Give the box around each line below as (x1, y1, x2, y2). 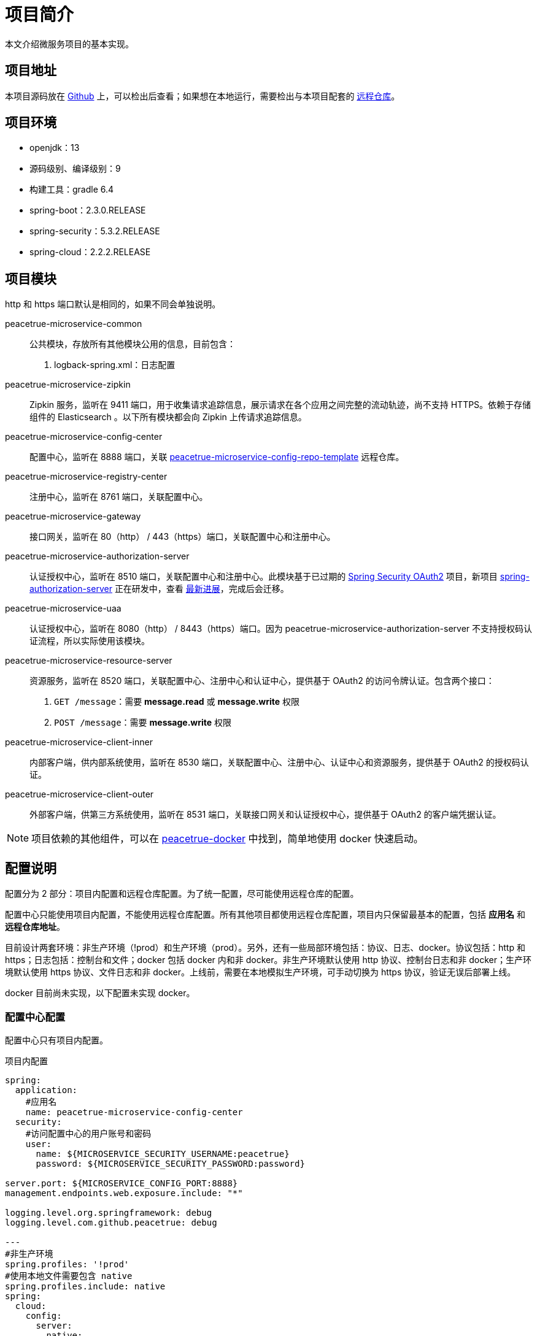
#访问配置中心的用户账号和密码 (25, 1128, 152, 1138)
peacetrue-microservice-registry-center (5, 471, 168, 482)
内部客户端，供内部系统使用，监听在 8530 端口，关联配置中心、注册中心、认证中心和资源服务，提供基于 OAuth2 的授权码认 (29, 757, 529, 768)
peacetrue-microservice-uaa (5, 603, 122, 614)
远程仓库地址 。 (5, 921, 65, 932)
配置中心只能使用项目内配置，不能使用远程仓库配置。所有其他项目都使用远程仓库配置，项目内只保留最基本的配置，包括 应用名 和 (5, 909, 525, 920)
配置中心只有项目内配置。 (5, 1034, 108, 1045)
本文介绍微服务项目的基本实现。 (5, 38, 134, 49)
